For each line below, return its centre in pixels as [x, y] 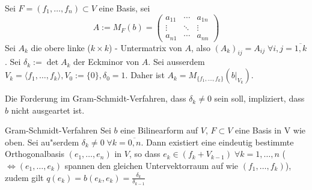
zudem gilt [24, 177]
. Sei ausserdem [176, 62]
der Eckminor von [106, 62]
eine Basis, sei [124, 8]
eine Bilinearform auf [159, 130]
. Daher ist [145, 75]
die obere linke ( [61, 47]
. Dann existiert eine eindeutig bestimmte [217, 142]
